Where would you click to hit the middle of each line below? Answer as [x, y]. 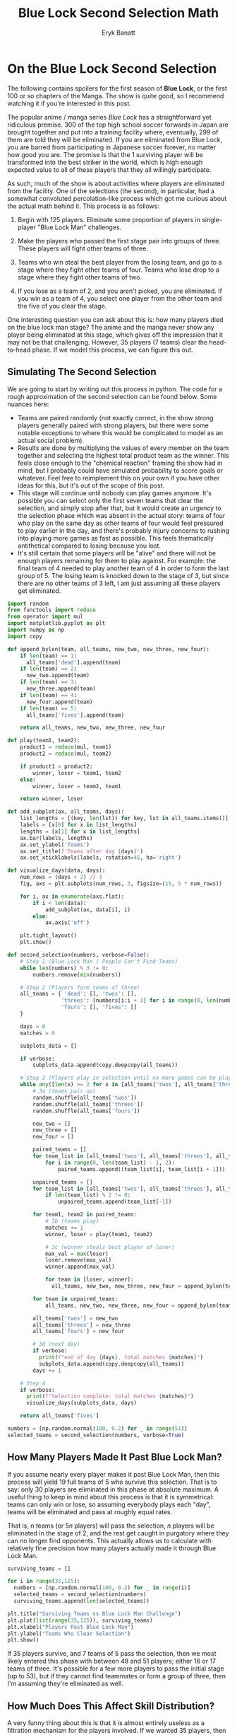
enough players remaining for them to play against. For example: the [117, 560]
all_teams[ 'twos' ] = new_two [75, 1318]
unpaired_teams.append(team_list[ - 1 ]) [115, 1202]
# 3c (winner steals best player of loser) [110, 1247]
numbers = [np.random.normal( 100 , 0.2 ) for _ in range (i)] [102, 1588]
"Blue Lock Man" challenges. [80, 227]
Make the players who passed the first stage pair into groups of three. [119, 241]
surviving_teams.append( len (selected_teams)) [82, 1601]
